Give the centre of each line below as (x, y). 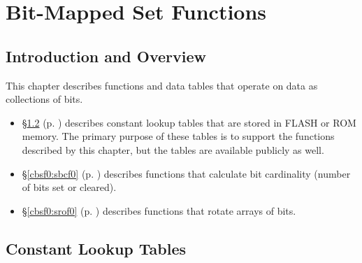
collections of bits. (44, 99)
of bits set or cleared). (69, 187)
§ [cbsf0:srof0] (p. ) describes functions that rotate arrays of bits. (159, 210)
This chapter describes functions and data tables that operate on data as (162, 85)
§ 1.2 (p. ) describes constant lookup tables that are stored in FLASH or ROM (189, 122)
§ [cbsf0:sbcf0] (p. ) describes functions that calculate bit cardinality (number (186, 173)
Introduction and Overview (106, 56)
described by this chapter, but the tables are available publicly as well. (173, 149)
